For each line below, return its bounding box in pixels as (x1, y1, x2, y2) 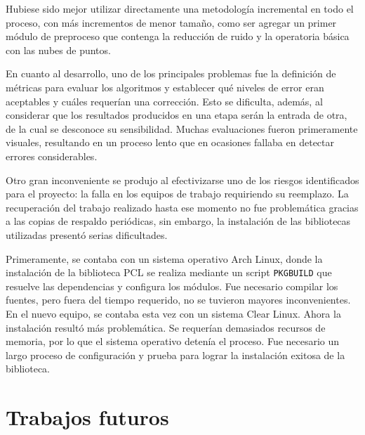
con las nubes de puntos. (6, 42, 111, 57)
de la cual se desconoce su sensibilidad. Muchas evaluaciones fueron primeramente (6, 121, 358, 136)
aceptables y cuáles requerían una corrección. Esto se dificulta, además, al (6, 93, 323, 108)
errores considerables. (6, 148, 98, 163)
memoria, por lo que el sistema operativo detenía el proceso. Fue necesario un (6, 334, 340, 349)
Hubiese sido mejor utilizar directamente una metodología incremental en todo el (6, 1, 354, 15)
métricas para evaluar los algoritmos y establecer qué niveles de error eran (6, 79, 324, 94)
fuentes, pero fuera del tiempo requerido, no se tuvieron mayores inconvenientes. (6, 292, 351, 307)
